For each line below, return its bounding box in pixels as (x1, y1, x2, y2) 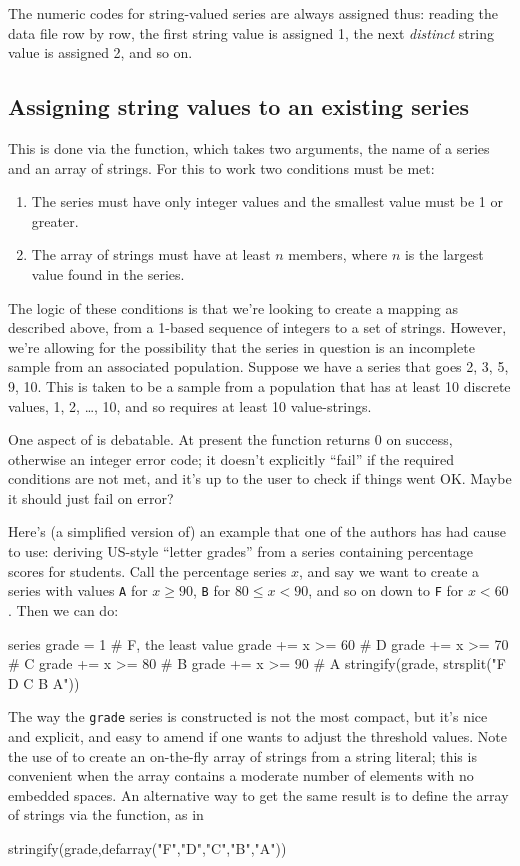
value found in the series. (31, 263, 185, 284)
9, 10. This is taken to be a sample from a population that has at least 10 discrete (8, 375, 511, 396)
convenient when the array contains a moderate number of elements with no (8, 765, 474, 786)
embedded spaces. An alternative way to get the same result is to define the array (8, 784, 509, 805)
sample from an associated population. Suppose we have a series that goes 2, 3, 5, (8, 356, 509, 377)
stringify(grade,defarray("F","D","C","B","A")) (8, 837, 287, 858)
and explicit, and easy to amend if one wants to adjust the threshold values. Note (8, 725, 507, 746)
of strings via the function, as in (8, 804, 204, 825)
